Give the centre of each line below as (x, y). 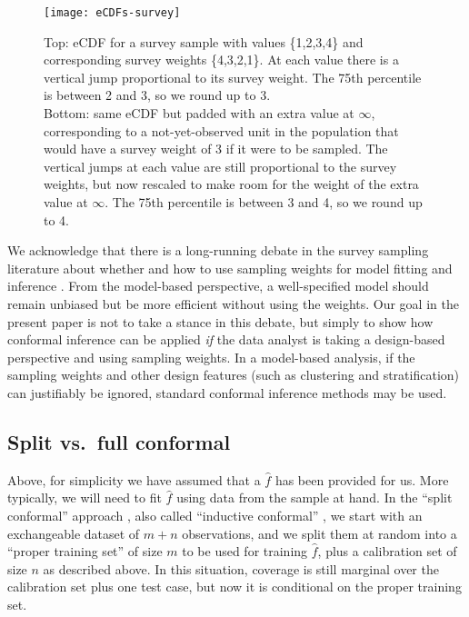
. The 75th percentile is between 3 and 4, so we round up (264, 202)
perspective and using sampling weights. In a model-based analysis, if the (211, 357)
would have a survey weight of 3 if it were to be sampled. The (216, 149)
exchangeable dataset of (74, 533)
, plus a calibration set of (387, 551)
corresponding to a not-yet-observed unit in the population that (221, 130)
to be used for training (245, 551)
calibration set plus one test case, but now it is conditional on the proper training (234, 587)
